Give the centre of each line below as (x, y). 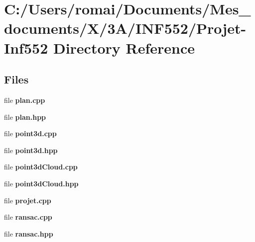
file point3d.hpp (31, 150)
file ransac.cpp (28, 217)
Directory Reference (124, 47)
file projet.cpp (28, 200)
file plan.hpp (25, 117)
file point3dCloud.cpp (41, 167)
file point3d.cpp (30, 133)
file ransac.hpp (29, 233)
